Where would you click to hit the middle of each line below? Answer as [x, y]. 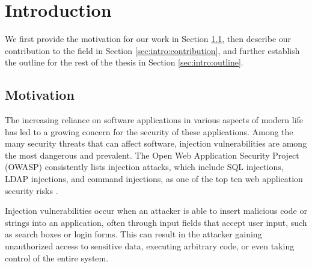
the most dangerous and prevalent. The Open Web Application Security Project [152, 155]
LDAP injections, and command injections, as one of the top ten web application [154, 179]
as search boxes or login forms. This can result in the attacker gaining [133, 234]
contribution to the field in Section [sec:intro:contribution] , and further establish [152, 50]
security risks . [32, 190]
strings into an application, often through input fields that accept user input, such [156, 222]
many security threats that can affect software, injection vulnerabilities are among [156, 143]
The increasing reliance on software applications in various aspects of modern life [154, 120]
